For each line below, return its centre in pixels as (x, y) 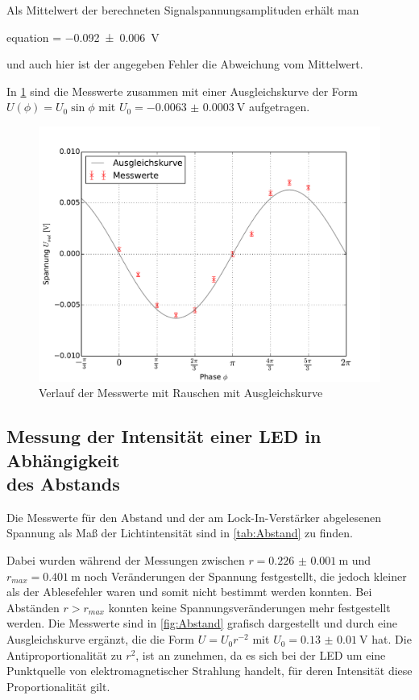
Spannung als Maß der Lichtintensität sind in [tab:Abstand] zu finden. (180, 533)
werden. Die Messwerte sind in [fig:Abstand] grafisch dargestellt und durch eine (202, 623)
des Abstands (63, 484)
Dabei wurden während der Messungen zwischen (126, 560)
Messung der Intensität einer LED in (164, 436)
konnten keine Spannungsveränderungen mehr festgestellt (249, 607)
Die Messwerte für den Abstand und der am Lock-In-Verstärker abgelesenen (194, 517)
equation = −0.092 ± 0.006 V (83, 37)
